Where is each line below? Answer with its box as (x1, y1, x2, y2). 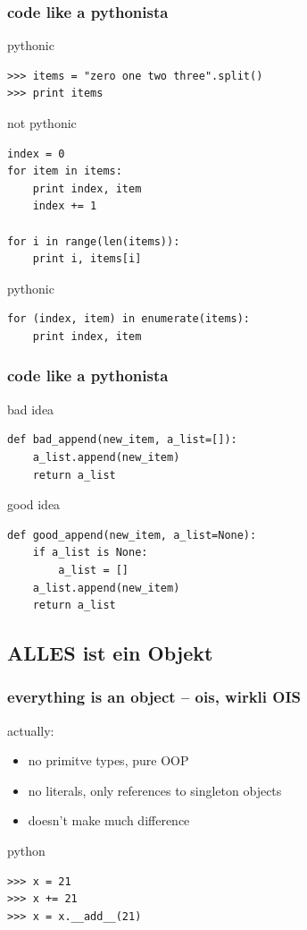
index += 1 (32, 200, 97, 213)
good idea (7, 495, 61, 514)
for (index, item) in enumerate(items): (7, 312, 251, 326)
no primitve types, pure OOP (28, 751, 189, 770)
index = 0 (7, 147, 65, 160)
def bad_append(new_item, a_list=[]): (7, 433, 237, 447)
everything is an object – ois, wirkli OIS (7, 686, 302, 708)
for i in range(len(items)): (7, 235, 180, 248)
